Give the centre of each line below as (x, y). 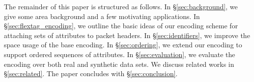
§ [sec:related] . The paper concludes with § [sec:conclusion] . (91, 73)
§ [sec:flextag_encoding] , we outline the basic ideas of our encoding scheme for (121, 26)
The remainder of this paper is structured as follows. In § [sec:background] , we (121, 6)
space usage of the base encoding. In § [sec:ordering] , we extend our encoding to (123, 45)
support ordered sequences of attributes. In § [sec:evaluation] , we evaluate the (120, 54)
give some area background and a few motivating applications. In (102, 16)
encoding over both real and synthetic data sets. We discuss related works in (119, 64)
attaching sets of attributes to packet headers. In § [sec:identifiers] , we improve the (127, 35)
